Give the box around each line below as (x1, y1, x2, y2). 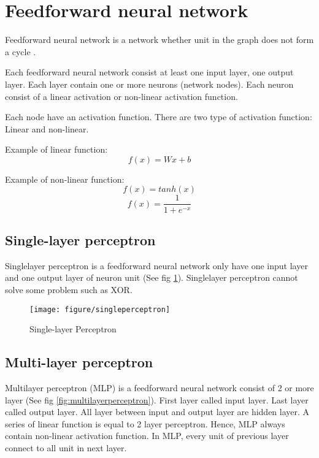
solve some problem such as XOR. (5, 283, 133, 296)
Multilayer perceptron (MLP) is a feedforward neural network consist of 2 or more (5, 381, 314, 394)
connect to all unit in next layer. (5, 441, 127, 454)
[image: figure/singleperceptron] (29, 305, 171, 314)
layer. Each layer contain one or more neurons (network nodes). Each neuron (5, 77, 294, 90)
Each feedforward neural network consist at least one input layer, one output (5, 66, 294, 78)
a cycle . (5, 45, 36, 58)
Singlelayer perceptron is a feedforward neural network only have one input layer (5, 259, 308, 272)
